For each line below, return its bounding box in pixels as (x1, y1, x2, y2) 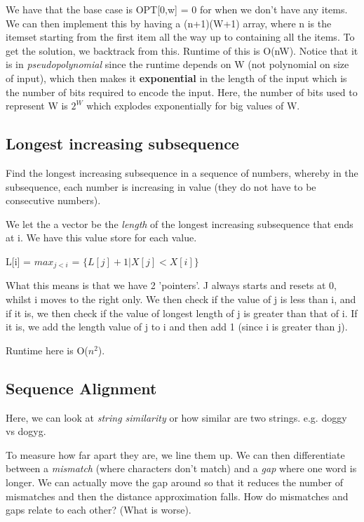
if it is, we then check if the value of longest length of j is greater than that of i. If (6, 305, 358, 320)
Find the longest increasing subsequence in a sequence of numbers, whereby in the (6, 165, 358, 180)
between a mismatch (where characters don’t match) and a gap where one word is (6, 461, 357, 476)
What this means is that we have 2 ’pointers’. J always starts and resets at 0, (6, 278, 337, 293)
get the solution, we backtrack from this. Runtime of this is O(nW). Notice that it (6, 43, 358, 58)
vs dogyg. (6, 424, 46, 439)
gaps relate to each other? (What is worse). (6, 502, 191, 517)
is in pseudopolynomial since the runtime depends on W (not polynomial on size (6, 57, 349, 72)
